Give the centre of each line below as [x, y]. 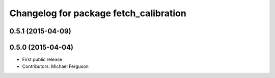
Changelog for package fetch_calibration [98, 13]
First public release [42, 60]
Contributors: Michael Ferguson [56, 66]
